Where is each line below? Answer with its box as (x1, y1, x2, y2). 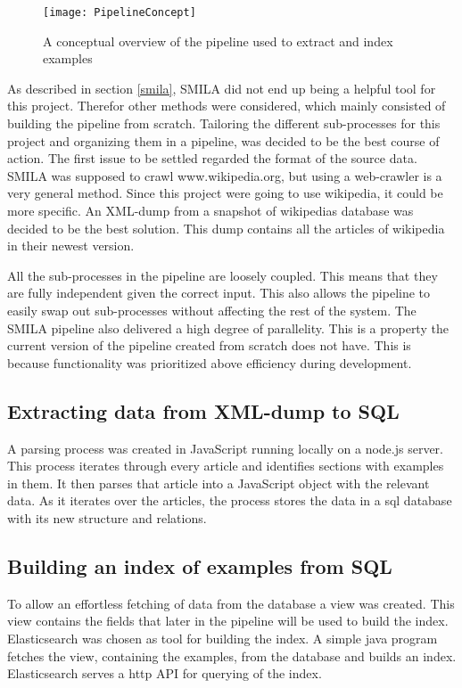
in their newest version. (7, 236, 135, 255)
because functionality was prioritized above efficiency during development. (7, 353, 412, 372)
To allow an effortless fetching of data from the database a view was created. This (7, 594, 455, 612)
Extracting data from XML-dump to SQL (7, 397, 400, 424)
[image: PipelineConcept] (43, 6, 196, 19)
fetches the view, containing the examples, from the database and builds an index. (7, 646, 457, 665)
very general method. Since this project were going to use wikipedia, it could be (7, 184, 443, 202)
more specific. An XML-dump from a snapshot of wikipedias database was (7, 201, 414, 219)
